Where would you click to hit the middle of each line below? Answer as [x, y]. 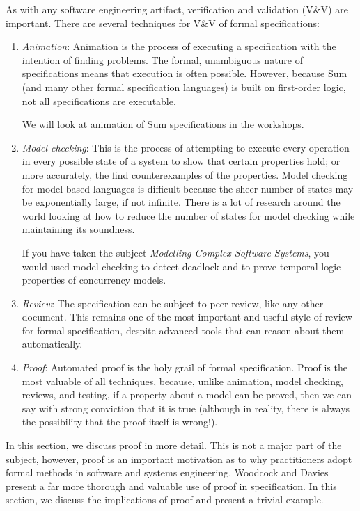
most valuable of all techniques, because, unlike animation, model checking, [182, 381]
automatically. [52, 344]
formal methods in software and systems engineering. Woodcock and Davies [167, 472]
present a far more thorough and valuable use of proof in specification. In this [171, 486]
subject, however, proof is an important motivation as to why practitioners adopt [179, 459]
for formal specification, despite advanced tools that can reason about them [183, 330]
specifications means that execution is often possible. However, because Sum [185, 73]
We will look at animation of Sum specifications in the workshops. [163, 124]
